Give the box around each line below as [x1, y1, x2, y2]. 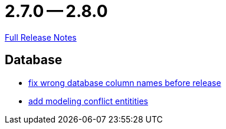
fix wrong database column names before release [28, 77, 221, 88]
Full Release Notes [5, 32, 77, 42]
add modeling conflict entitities [28, 95, 148, 106]
